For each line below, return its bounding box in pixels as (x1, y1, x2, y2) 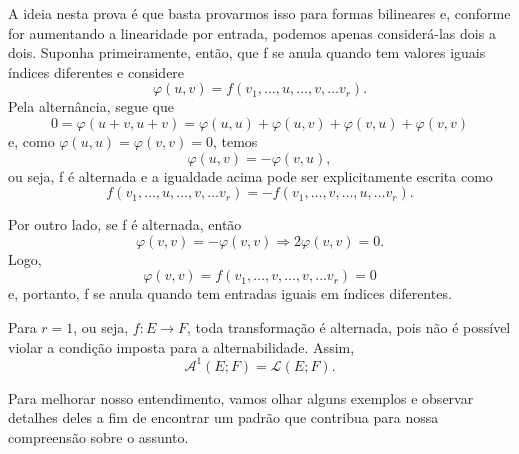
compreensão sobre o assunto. (8, 426, 189, 447)
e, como (8, 130, 55, 151)
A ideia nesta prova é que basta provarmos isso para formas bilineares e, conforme (8, 3, 511, 23)
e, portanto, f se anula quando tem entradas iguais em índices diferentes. (8, 283, 452, 304)
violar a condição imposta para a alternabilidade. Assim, (8, 336, 355, 357)
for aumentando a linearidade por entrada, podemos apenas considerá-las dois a (8, 22, 496, 43)
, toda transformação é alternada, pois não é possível (187, 316, 511, 337)
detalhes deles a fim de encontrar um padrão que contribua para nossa (8, 407, 439, 428)
